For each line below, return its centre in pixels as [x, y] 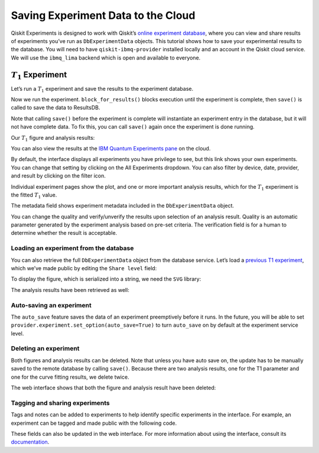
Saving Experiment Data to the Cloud [103, 15]
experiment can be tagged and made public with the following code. [94, 423]
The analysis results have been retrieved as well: [70, 290]
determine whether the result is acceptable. [64, 233]
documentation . [30, 442]
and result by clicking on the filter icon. [58, 176]
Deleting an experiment [45, 349]
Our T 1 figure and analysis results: [53, 138]
